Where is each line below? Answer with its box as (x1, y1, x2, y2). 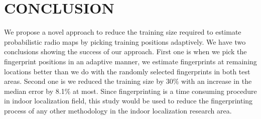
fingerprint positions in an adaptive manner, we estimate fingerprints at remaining (4, 56, 257, 66)
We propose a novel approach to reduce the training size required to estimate (4, 27, 241, 37)
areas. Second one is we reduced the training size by (4, 76, 164, 86)
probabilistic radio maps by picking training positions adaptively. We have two (4, 36, 246, 47)
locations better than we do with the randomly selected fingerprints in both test (4, 66, 250, 76)
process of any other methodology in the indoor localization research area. (4, 105, 232, 115)
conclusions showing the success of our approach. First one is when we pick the (4, 46, 247, 57)
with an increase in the (181, 76, 252, 86)
